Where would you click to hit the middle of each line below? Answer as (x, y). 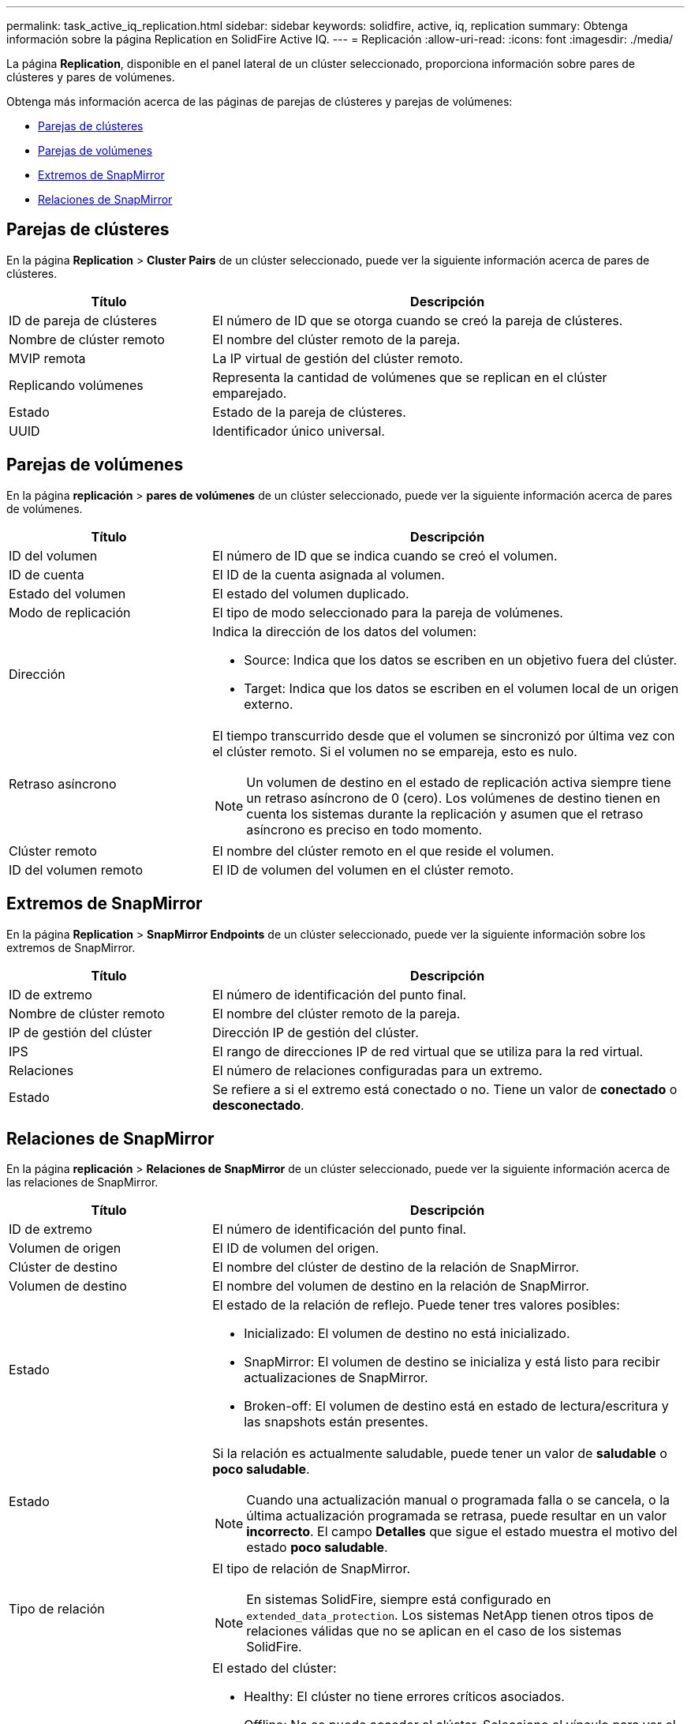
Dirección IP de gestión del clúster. (316, 1032)
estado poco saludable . (317, 1548)
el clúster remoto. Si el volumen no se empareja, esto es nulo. (395, 751)
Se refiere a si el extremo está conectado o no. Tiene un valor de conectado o (445, 1089)
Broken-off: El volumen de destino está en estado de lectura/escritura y (456, 1406)
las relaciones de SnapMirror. (82, 1182)
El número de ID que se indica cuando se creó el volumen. (385, 555)
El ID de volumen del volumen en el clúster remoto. (363, 869)
